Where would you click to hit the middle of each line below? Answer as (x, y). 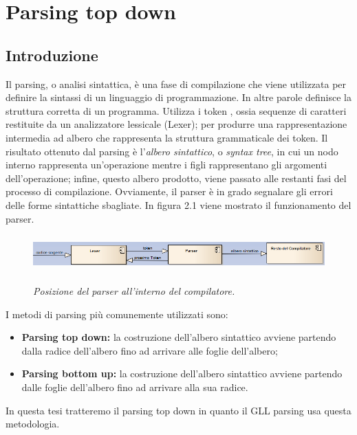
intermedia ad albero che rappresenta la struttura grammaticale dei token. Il (167, 137)
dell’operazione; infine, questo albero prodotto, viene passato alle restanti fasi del (176, 178)
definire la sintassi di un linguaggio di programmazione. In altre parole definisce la (178, 97)
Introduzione (52, 55)
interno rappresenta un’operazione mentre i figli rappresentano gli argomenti (166, 165)
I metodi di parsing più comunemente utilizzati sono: (117, 314)
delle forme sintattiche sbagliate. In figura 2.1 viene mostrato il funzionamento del (178, 204)
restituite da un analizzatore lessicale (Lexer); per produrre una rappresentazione (176, 124)
